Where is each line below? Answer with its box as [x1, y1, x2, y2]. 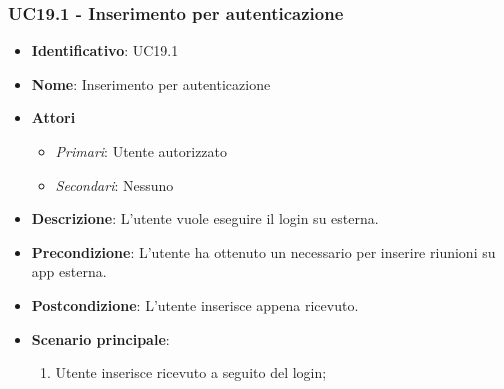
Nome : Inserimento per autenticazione [31, 73, 271, 94]
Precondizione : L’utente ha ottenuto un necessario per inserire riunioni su [31, 241, 496, 262]
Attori [31, 107, 76, 128]
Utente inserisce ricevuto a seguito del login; [55, 362, 327, 383]
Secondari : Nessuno [55, 174, 174, 195]
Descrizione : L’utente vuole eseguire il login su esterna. [31, 208, 379, 229]
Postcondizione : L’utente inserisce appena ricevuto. [31, 294, 359, 315]
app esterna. [31, 261, 107, 282]
